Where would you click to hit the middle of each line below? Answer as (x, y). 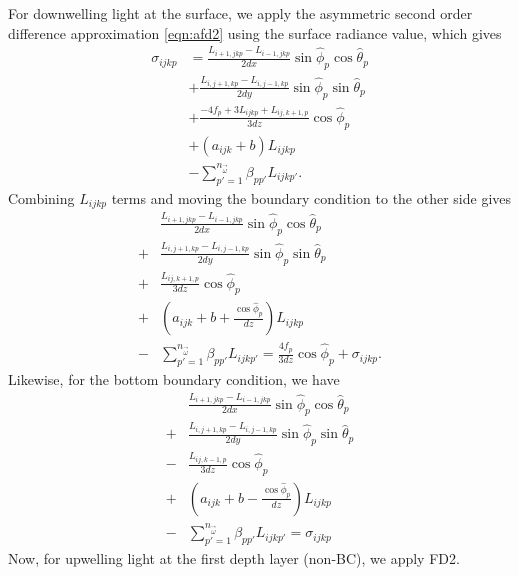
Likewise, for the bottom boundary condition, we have (174, 378)
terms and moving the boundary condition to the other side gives (311, 197)
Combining (41, 197)
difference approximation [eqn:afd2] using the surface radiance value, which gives (255, 32)
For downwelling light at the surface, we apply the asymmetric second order (240, 13)
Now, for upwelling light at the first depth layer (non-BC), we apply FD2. (234, 557)
